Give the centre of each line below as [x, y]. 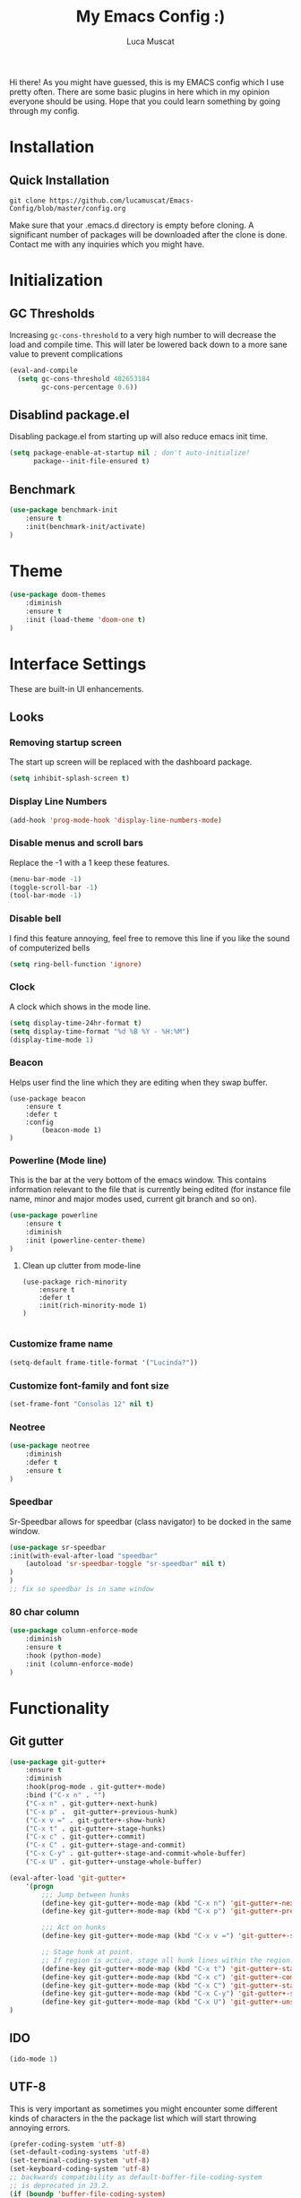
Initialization [56, 281]
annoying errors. [40, 2127]
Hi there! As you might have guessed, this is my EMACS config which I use [147, 82]
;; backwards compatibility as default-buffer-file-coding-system [136, 2177]
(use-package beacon [48, 1099]
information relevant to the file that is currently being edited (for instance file [150, 1190]
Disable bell [35, 919]
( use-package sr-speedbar [57, 1547]
